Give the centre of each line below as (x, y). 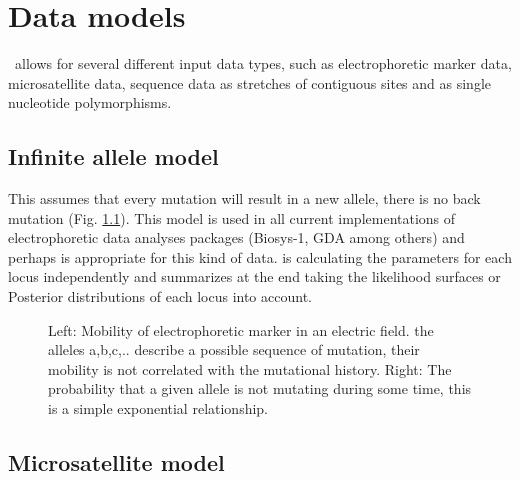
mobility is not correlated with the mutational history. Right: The (250, 368)
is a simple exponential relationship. (158, 408)
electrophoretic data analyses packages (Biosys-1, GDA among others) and (236, 237)
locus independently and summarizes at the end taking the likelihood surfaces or (254, 276)
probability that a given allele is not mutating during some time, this (260, 388)
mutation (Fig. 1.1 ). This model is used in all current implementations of (232, 217)
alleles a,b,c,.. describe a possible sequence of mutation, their (234, 349)
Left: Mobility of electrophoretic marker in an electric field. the (241, 329)
